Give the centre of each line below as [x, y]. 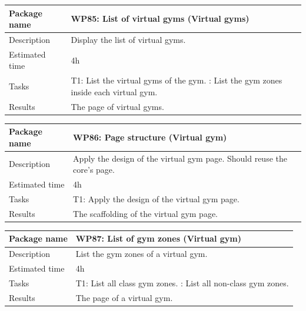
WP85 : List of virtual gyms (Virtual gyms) [160, 19]
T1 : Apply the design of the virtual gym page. [156, 198]
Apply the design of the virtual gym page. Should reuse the [180, 158]
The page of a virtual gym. [124, 297]
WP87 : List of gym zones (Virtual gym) [158, 238]
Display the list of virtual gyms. [128, 39]
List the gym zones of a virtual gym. [142, 254]
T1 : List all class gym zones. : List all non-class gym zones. [182, 282]
